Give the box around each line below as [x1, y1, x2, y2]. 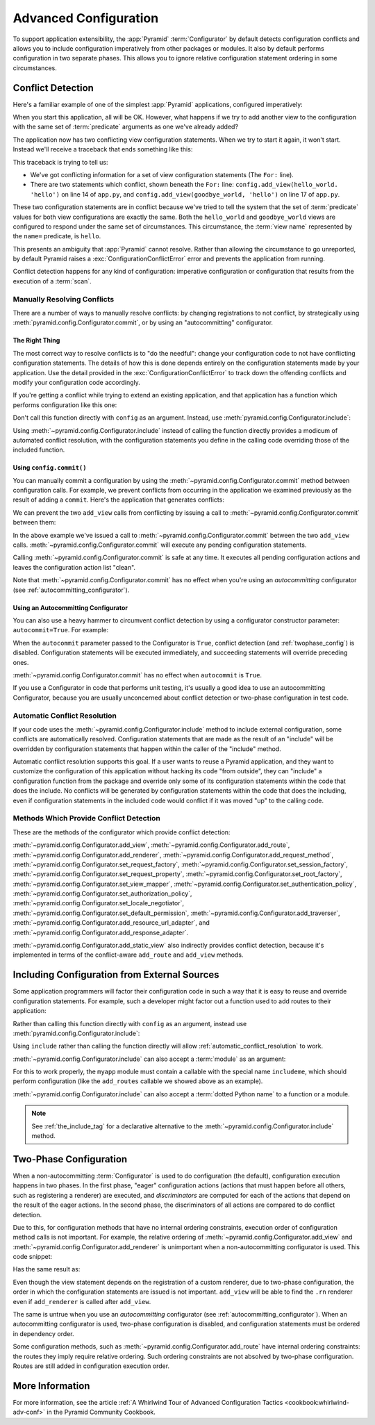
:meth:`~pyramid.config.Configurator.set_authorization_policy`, [12, 889, 192, 898]
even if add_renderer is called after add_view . [12, 1297, 151, 1305]
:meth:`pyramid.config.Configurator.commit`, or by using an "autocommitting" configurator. [12, 318, 274, 327]
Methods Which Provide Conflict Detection [12, 814, 161, 823]
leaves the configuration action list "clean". [12, 563, 135, 571]
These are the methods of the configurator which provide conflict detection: [12, 827, 231, 837]
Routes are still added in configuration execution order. [12, 1362, 170, 1370]
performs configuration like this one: [12, 400, 117, 409]
